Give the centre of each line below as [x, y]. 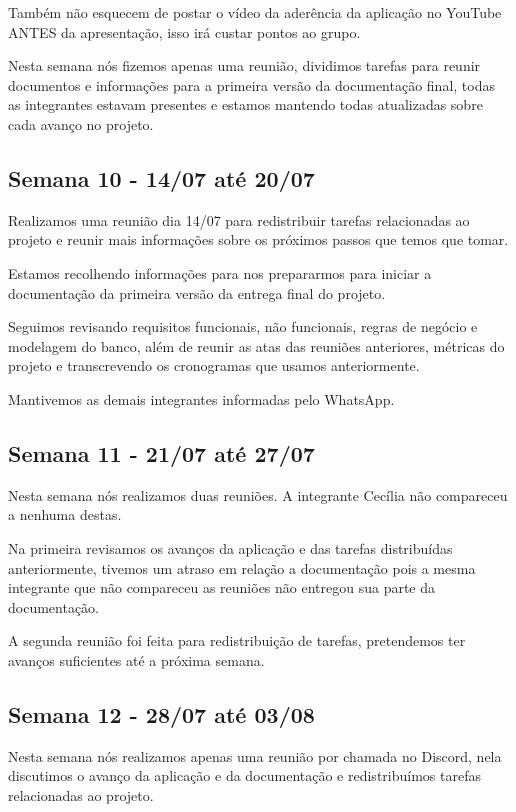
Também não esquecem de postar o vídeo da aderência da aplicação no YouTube [255, 12]
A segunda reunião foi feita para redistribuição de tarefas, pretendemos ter [237, 640]
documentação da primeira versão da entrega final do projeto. [197, 292]
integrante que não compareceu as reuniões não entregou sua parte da [222, 587]
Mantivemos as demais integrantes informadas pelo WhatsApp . [201, 398]
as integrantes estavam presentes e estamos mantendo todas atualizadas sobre [245, 104]
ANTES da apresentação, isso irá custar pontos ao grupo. [184, 31]
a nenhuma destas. [65, 514]
